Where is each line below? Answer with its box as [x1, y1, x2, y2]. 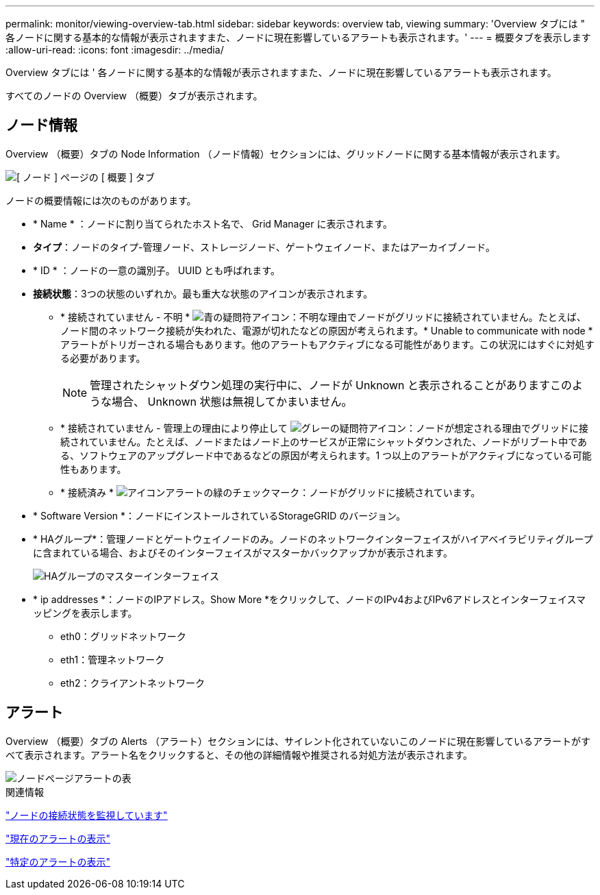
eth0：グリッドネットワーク [60, 630, 186, 642]
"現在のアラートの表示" [5, 832, 111, 844]
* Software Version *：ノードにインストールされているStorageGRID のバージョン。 [33, 509, 406, 522]
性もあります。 [60, 463, 127, 475]
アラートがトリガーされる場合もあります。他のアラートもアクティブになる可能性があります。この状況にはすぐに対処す [60, 338, 595, 350]
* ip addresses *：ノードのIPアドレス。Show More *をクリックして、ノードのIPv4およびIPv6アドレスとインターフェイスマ [33, 593, 586, 605]
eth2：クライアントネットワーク [60, 676, 205, 689]
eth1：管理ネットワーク [60, 653, 165, 665]
